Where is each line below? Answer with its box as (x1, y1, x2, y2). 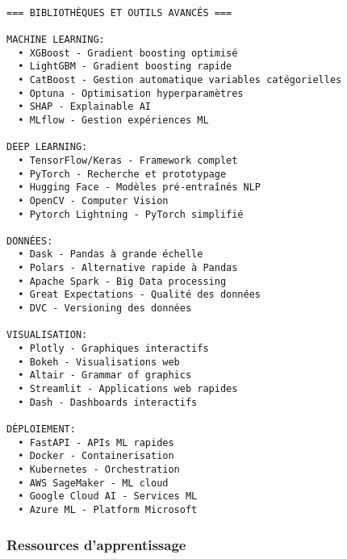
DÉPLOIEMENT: (6, 423, 76, 435)
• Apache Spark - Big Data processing (18, 275, 227, 287)
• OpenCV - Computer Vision (18, 194, 169, 206)
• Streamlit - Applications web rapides (18, 383, 238, 395)
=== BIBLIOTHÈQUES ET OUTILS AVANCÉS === (6, 6, 232, 19)
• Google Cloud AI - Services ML (18, 490, 198, 503)
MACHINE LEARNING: (6, 33, 105, 45)
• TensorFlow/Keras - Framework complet (18, 154, 238, 166)
